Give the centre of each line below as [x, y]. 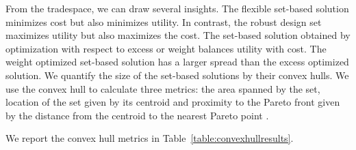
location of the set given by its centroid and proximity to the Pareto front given [173, 102]
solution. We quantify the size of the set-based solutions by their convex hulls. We [177, 75]
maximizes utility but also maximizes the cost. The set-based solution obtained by [178, 35]
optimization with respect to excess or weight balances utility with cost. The [166, 48]
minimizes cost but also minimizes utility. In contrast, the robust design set [164, 21]
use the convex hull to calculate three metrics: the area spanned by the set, [163, 88]
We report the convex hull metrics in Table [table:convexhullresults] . [150, 138]
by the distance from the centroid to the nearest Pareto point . [137, 115]
